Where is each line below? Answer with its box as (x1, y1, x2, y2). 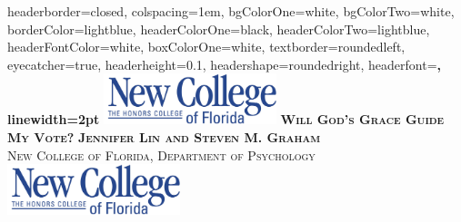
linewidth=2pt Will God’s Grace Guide (7, 110, 445, 129)
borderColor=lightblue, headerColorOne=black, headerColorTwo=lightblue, (7, 19, 430, 38)
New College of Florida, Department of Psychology (7, 145, 316, 164)
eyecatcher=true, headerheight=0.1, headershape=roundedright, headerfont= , (7, 54, 441, 73)
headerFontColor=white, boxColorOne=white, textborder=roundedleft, (7, 37, 406, 56)
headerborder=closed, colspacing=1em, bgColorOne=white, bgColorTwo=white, (7, 2, 455, 20)
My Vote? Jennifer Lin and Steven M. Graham (7, 127, 321, 146)
